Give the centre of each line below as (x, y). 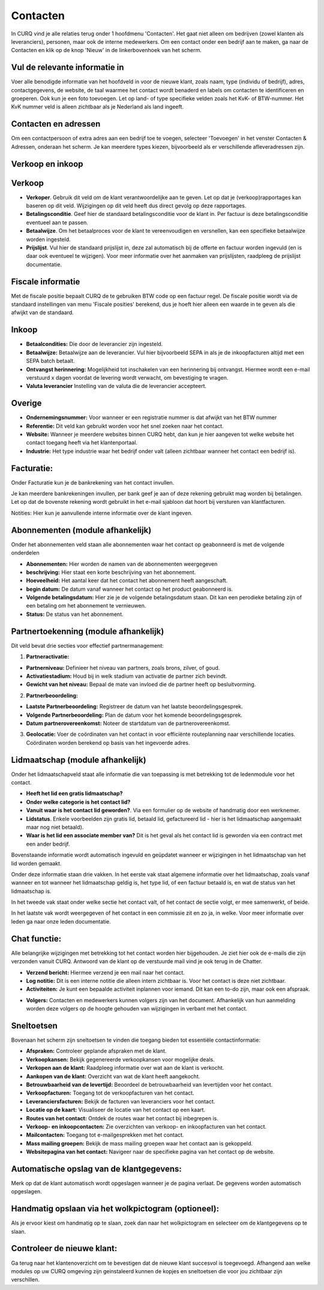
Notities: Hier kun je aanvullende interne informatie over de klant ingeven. (102, 513)
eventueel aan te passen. (57, 222)
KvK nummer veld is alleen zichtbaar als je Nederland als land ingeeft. (97, 107)
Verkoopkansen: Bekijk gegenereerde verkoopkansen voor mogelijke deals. (121, 1059)
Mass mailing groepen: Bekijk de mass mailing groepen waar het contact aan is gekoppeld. (139, 1143)
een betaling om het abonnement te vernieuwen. (86, 606)
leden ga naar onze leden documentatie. (61, 921)
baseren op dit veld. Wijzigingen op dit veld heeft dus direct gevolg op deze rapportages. (136, 206)
